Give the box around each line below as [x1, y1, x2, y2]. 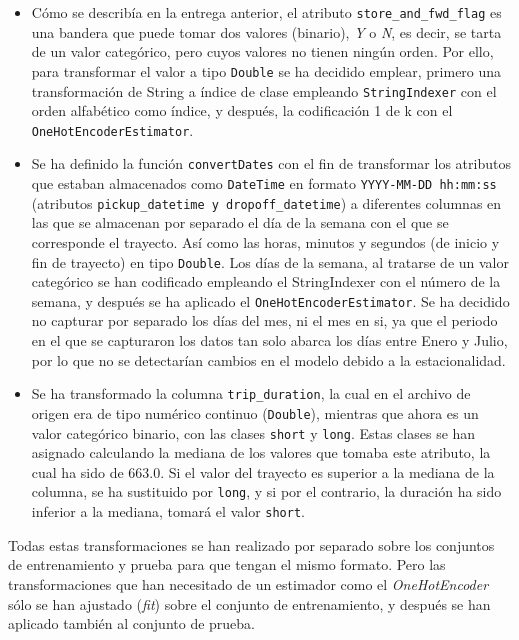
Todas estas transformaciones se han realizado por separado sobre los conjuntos [8, 534, 495, 555]
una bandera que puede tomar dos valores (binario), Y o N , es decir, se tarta [31, 21, 502, 42]
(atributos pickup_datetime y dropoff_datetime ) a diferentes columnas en [31, 192, 502, 213]
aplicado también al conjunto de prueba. [8, 613, 256, 634]
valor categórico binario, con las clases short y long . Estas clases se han [31, 422, 476, 443]
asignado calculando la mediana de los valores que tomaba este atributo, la [31, 442, 491, 463]
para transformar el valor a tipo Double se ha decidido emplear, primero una [31, 60, 502, 81]
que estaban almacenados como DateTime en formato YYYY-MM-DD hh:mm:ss [31, 173, 497, 194]
